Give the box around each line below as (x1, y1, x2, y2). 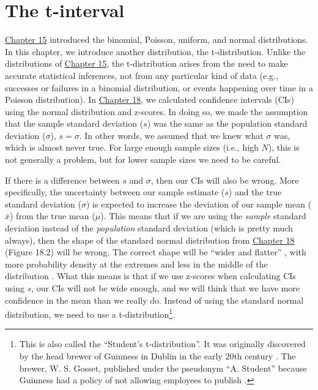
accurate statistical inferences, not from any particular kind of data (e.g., (5, 69, 278, 81)
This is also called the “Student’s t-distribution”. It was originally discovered (19, 337, 306, 350)
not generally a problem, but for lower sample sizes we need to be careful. (5, 153, 281, 166)
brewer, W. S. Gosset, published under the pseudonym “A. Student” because (19, 361, 307, 374)
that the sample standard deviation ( (5, 117, 144, 130)
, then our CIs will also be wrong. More (150, 173, 299, 186)
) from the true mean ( (10, 209, 95, 222)
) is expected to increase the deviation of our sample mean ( (86, 197, 312, 210)
